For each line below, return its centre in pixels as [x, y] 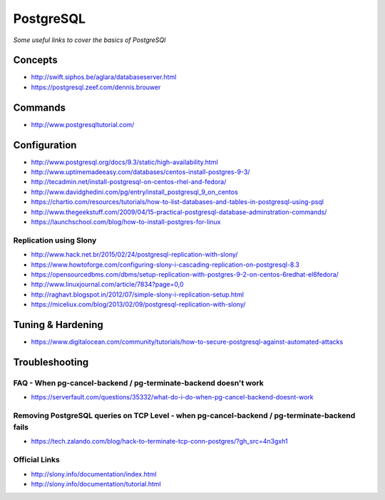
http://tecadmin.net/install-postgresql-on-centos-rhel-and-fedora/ [129, 182]
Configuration [45, 145]
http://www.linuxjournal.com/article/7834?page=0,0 [108, 285]
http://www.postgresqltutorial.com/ [83, 124]
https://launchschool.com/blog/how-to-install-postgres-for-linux [126, 222]
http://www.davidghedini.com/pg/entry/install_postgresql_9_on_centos [134, 192]
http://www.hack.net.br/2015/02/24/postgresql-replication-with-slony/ [134, 255]
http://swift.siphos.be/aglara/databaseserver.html [104, 77]
